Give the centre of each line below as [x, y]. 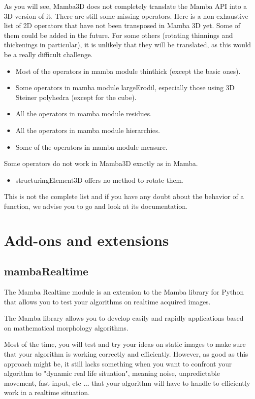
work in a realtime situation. [47, 392]
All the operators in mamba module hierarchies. [88, 130]
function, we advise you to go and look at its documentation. [96, 206]
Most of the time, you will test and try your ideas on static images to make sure [125, 344]
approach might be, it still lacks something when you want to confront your [118, 363]
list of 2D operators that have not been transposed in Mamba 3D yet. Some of [122, 25]
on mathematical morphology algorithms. [66, 327]
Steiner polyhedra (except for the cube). [76, 97]
